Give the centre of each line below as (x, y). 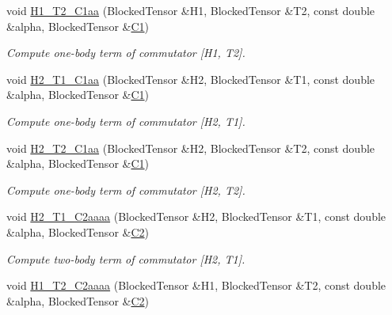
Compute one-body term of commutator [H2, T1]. (126, 121)
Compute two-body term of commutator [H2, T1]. (126, 258)
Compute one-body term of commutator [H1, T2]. (126, 53)
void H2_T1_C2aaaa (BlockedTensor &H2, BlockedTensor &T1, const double (196, 216)
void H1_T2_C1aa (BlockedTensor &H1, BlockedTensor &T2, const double (191, 10)
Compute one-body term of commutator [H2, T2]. (126, 190)
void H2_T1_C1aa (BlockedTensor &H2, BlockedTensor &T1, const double (191, 79)
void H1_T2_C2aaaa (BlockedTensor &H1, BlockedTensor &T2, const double (196, 285)
